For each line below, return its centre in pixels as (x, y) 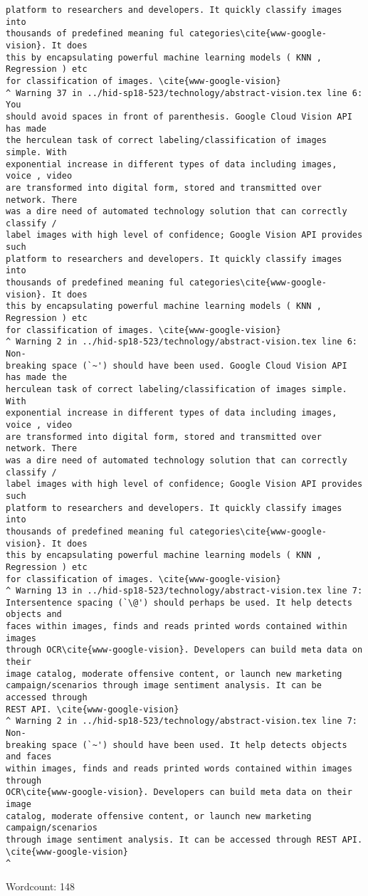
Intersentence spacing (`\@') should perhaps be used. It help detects (179, 602)
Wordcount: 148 (40, 886)
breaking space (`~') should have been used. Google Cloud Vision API (177, 365)
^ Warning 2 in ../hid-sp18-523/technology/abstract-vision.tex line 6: (182, 342)
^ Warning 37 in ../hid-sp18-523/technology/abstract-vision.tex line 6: (184, 93)
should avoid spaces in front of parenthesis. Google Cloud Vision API (179, 116)
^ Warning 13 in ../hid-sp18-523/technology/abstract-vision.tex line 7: (184, 591)
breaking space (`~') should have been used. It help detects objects (177, 745)
